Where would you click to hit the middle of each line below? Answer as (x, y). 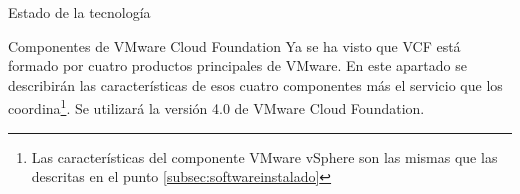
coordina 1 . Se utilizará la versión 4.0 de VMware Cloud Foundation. (216, 107)
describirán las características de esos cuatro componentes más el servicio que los (255, 84)
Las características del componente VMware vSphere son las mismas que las (264, 156)
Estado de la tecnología (79, 12)
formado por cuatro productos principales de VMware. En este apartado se (237, 65)
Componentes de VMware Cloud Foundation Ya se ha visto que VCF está (234, 45)
